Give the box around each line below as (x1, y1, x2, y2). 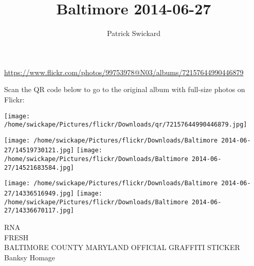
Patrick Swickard (106, 28, 161, 39)
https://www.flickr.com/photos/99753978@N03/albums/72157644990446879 (4, 66, 244, 77)
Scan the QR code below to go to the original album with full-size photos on (4, 84, 245, 95)
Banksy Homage (4, 252, 56, 262)
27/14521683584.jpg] (4, 164, 75, 171)
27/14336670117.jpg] (4, 207, 75, 215)
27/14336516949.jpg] (4, 190, 75, 198)
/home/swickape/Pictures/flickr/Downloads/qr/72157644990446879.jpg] (4, 121, 247, 129)
